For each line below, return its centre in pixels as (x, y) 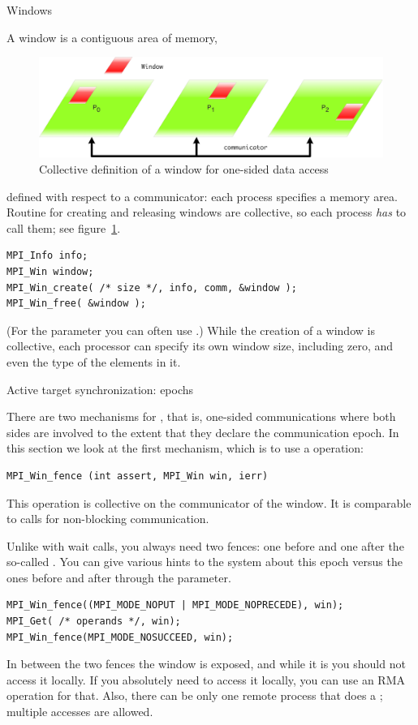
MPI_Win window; (50, 271)
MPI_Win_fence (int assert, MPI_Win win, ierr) (138, 476)
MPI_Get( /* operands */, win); (94, 622)
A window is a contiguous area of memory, (112, 37)
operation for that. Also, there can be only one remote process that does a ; (195, 695)
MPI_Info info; (47, 256)
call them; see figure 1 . (64, 227)
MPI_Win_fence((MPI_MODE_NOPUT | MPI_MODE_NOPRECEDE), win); (175, 605)
